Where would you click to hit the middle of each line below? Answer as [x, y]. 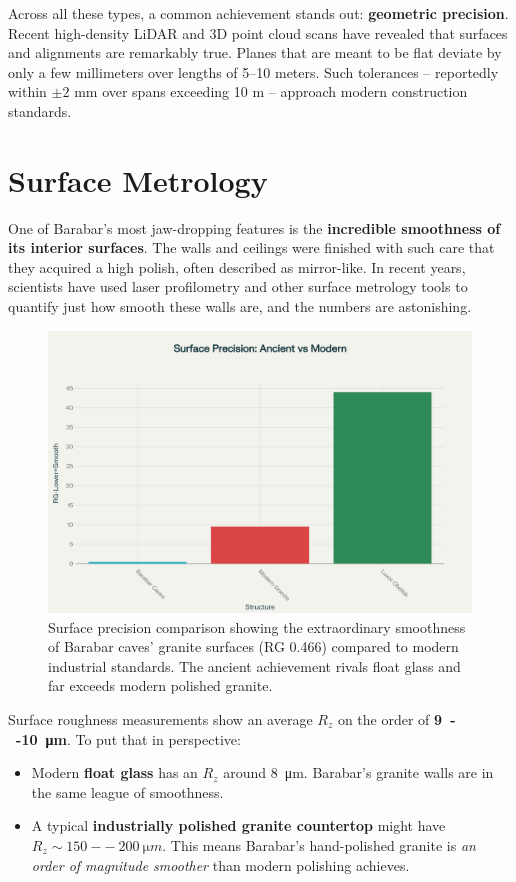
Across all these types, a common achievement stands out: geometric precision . [258, 13]
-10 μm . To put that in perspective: [128, 738]
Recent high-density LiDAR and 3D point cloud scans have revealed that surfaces [258, 32]
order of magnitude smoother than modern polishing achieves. [220, 864]
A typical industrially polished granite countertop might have [238, 825]
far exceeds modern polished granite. [160, 685]
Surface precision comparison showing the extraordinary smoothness [257, 626]
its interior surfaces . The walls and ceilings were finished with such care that [251, 247]
